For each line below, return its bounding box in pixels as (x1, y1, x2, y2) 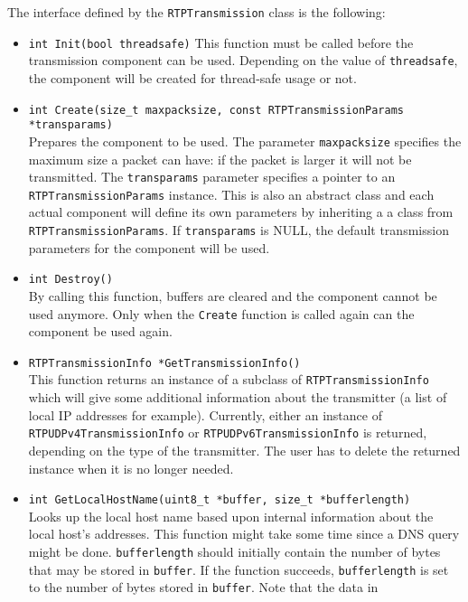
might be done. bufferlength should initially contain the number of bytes (28, 541, 441, 560)
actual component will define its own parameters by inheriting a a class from (28, 202, 454, 221)
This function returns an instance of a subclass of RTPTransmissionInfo (28, 370, 429, 389)
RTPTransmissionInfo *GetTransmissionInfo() (28, 356, 301, 370)
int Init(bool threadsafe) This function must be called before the (28, 33, 414, 52)
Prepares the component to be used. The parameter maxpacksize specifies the (28, 131, 462, 150)
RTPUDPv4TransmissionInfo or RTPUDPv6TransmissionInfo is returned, (28, 423, 427, 442)
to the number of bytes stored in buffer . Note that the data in (28, 578, 379, 597)
